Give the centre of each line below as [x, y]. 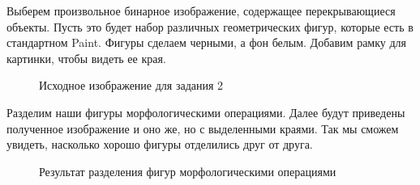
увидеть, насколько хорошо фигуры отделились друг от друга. [160, 144]
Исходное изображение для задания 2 [131, 85]
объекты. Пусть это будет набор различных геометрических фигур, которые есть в [210, 26]
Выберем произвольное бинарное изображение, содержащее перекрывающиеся [201, 11]
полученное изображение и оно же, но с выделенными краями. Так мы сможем [203, 128]
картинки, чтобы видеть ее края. [86, 58]
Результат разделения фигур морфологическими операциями [188, 171]
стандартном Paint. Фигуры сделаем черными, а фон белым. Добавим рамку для [207, 42]
